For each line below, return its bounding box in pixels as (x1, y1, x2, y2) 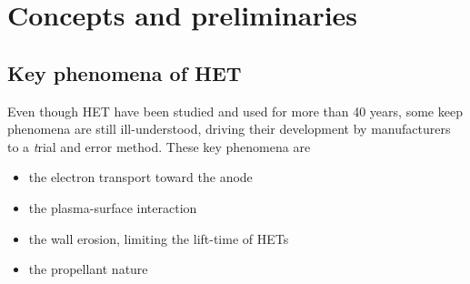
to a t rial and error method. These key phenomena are (7, 137, 311, 156)
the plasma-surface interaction (28, 198, 197, 217)
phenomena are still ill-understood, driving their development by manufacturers (7, 119, 451, 138)
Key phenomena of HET (7, 58, 242, 86)
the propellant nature (28, 259, 148, 279)
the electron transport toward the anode (28, 167, 253, 187)
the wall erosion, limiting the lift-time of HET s (28, 228, 289, 248)
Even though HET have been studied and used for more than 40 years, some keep (7, 101, 463, 120)
